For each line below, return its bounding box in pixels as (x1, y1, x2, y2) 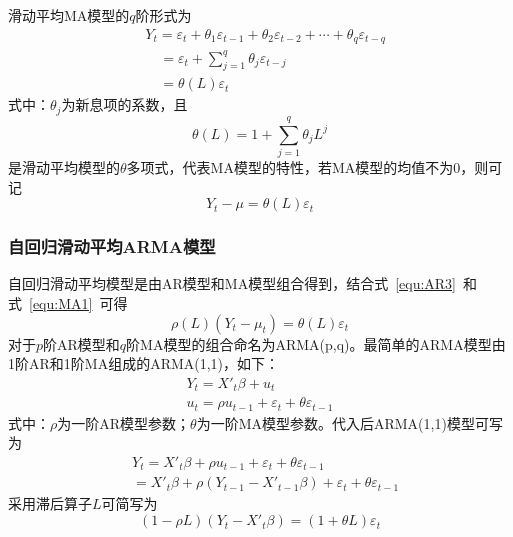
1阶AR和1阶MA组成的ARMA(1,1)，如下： (8, 353, 280, 374)
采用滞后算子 (8, 493, 92, 514)
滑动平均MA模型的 (8, 5, 130, 25)
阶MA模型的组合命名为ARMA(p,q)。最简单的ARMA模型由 (126, 333, 506, 354)
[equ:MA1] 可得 (29, 293, 128, 314)
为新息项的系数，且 (61, 94, 188, 115)
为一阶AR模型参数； (57, 412, 191, 433)
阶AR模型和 (43, 333, 120, 354)
